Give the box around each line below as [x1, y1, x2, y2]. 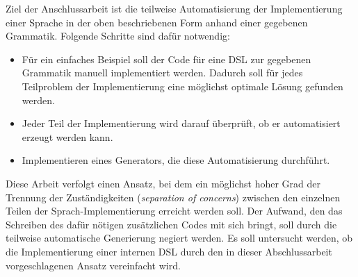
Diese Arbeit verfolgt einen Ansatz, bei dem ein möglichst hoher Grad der [6, 176, 320, 190]
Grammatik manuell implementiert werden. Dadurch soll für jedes [22, 65, 303, 80]
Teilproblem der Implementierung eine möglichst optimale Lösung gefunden [22, 78, 343, 93]
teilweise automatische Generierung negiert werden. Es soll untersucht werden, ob [6, 230, 353, 245]
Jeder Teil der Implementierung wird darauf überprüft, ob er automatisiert [22, 116, 341, 131]
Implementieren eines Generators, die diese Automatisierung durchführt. [22, 153, 330, 167]
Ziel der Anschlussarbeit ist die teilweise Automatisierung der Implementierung [6, 1, 343, 15]
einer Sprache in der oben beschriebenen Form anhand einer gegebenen [6, 15, 308, 29]
